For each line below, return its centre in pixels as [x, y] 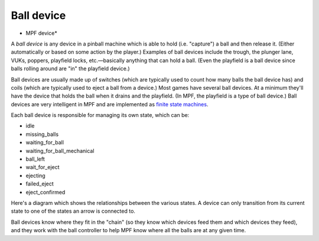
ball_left [35, 159]
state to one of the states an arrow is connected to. [73, 211]
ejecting [35, 175]
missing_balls [42, 134]
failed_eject [40, 184]
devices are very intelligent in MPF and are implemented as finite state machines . [110, 104]
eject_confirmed [45, 192]
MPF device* [41, 33]
